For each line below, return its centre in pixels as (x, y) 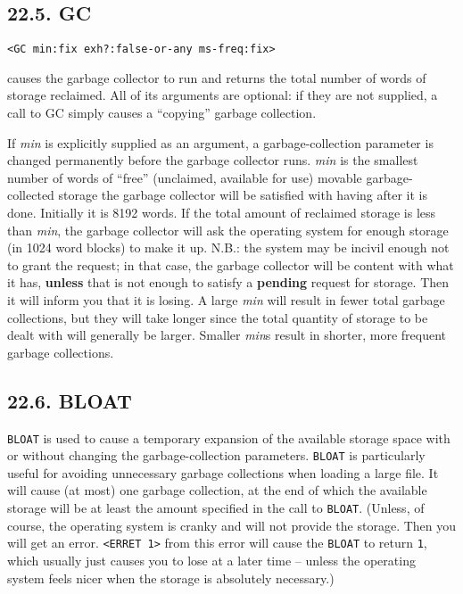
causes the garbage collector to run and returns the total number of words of (217, 77)
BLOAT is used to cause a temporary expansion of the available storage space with (229, 437)
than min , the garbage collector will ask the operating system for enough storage (228, 230)
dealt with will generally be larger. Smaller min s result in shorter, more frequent (227, 335)
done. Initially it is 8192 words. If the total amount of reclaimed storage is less (222, 213)
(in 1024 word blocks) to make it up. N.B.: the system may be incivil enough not (228, 247)
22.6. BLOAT (70, 400)
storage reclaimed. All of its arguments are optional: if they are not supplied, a (223, 95)
